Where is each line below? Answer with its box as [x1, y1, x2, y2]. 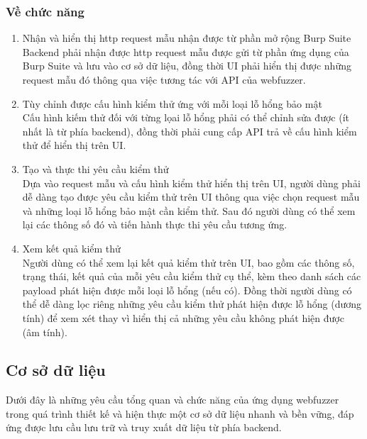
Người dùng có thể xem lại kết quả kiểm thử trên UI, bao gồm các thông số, [22, 255, 355, 269]
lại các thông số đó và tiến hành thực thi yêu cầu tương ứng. [22, 217, 287, 232]
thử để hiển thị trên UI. [22, 138, 126, 152]
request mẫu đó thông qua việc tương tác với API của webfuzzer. [22, 72, 306, 87]
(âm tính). [22, 324, 67, 339]
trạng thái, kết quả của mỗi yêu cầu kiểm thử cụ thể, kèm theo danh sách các [22, 269, 361, 284]
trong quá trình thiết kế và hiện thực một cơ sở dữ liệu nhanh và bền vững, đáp [6, 406, 354, 421]
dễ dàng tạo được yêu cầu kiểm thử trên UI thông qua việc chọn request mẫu [22, 189, 360, 204]
